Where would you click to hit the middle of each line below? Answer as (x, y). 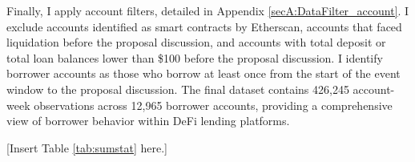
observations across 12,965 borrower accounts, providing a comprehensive (213, 105)
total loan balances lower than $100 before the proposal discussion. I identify (195, 57)
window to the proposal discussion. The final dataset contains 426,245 (178, 89)
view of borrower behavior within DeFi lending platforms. (148, 121)
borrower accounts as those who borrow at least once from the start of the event (203, 73)
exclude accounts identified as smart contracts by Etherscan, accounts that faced (204, 26)
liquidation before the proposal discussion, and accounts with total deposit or (196, 42)
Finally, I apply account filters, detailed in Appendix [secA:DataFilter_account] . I (208, 10)
